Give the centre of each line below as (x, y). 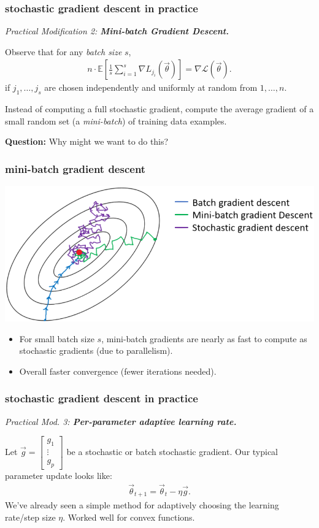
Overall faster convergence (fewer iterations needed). (118, 371)
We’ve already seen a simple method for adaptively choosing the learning (142, 505)
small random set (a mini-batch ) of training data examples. (116, 121)
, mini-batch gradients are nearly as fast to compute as (204, 338)
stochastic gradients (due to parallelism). (96, 350)
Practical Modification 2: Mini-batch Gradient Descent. (117, 31)
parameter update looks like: (59, 475)
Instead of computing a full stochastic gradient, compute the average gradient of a (159, 109)
